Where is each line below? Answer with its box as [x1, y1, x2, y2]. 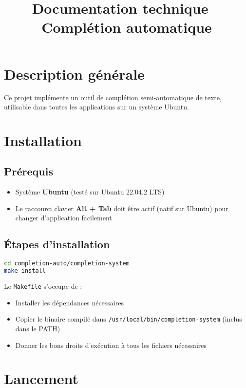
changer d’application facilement [15, 213, 112, 223]
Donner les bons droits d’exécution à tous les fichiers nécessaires [15, 340, 207, 350]
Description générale [4, 64, 145, 84]
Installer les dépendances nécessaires [15, 297, 124, 307]
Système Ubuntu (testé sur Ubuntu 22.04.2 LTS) [15, 187, 165, 197]
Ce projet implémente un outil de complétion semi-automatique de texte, [4, 92, 222, 102]
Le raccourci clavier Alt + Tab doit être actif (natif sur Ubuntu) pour [15, 203, 228, 213]
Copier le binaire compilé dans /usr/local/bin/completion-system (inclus [15, 314, 242, 324]
